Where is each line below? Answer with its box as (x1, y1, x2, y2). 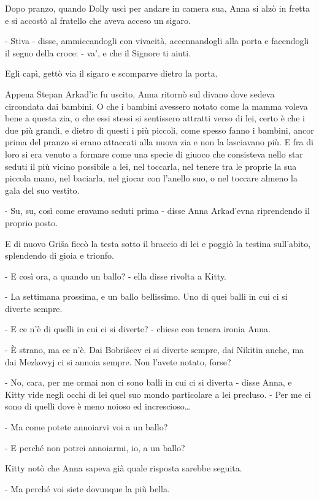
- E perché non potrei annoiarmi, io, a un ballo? (5, 441, 185, 454)
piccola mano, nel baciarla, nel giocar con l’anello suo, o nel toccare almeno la (5, 172, 298, 185)
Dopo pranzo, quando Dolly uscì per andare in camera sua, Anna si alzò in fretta (5, 2, 310, 14)
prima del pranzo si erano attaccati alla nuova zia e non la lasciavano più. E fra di (5, 135, 313, 148)
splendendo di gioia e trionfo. (5, 249, 114, 262)
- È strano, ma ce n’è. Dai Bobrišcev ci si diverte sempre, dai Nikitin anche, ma (5, 343, 304, 356)
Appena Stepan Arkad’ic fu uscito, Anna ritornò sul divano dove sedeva (5, 87, 275, 100)
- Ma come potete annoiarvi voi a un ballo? (5, 421, 168, 433)
